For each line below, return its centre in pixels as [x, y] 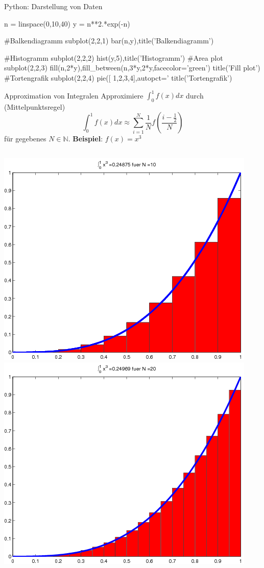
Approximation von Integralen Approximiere [74, 95]
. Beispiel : [86, 139]
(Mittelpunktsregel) [35, 106]
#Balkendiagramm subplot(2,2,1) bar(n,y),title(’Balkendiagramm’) [109, 41]
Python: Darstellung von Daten [53, 6]
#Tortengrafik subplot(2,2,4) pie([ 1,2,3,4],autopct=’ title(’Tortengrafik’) [118, 77]
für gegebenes [25, 139]
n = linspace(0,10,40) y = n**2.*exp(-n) [67, 23]
